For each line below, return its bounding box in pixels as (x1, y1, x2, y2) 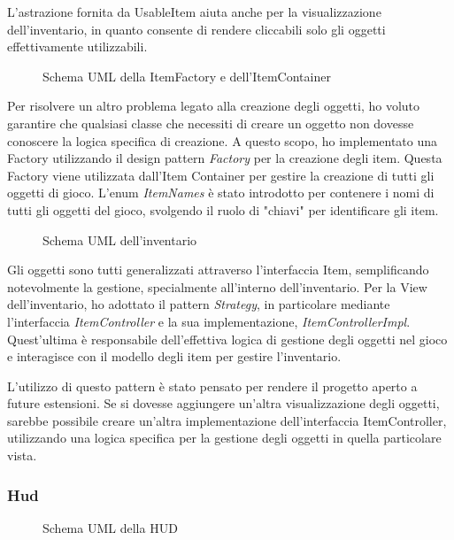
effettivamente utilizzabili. (7, 37, 148, 56)
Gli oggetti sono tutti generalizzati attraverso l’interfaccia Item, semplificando (7, 260, 429, 279)
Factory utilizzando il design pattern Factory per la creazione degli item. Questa (7, 149, 442, 167)
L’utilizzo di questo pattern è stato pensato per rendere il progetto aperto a (7, 376, 418, 395)
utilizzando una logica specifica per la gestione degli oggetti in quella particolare (7, 428, 442, 447)
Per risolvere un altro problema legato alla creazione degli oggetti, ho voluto (7, 96, 420, 115)
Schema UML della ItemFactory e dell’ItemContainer (42, 66, 331, 85)
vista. (7, 446, 37, 465)
